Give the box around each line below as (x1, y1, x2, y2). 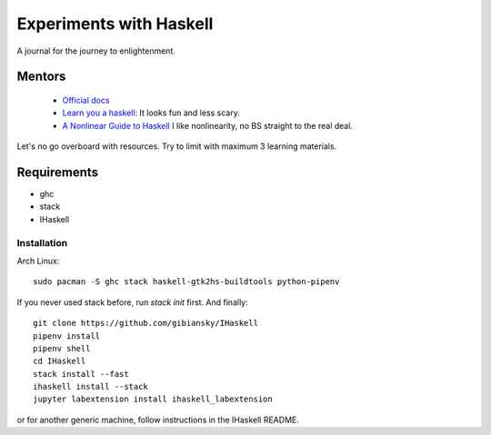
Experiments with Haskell (16, 14, 214, 34)
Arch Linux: (16, 255, 60, 266)
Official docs (62, 94, 110, 105)
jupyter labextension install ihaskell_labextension (33, 394, 273, 404)
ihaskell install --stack (33, 381, 149, 392)
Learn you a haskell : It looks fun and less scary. (62, 107, 241, 118)
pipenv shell (33, 343, 91, 353)
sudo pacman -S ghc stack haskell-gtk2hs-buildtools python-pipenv (33, 277, 340, 287)
